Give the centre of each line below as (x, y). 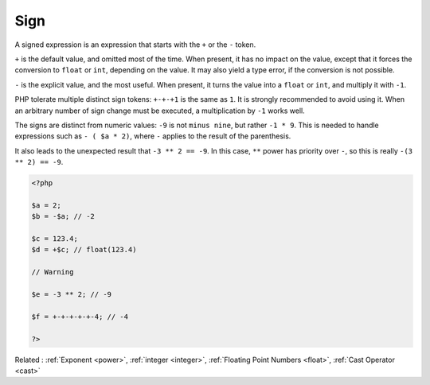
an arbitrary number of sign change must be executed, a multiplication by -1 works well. (160, 111)
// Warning (53, 272)
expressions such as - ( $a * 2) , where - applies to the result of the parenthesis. (153, 136)
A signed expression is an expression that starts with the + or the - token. (135, 45)
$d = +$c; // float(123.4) (84, 250)
